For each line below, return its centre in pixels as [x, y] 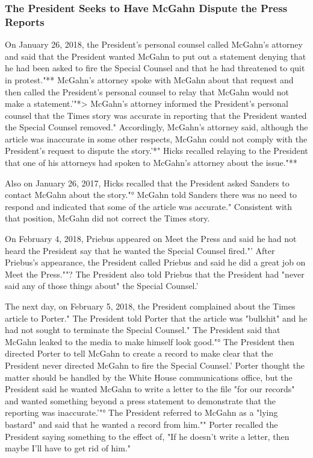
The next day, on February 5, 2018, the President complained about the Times [150, 306]
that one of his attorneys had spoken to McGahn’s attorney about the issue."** [151, 163]
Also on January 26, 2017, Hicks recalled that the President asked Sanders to [147, 183]
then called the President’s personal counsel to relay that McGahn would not [147, 91]
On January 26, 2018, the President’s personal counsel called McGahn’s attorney [154, 44]
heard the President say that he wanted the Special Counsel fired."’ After [140, 250]
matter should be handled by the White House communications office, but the [149, 377]
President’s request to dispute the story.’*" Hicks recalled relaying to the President [156, 151]
